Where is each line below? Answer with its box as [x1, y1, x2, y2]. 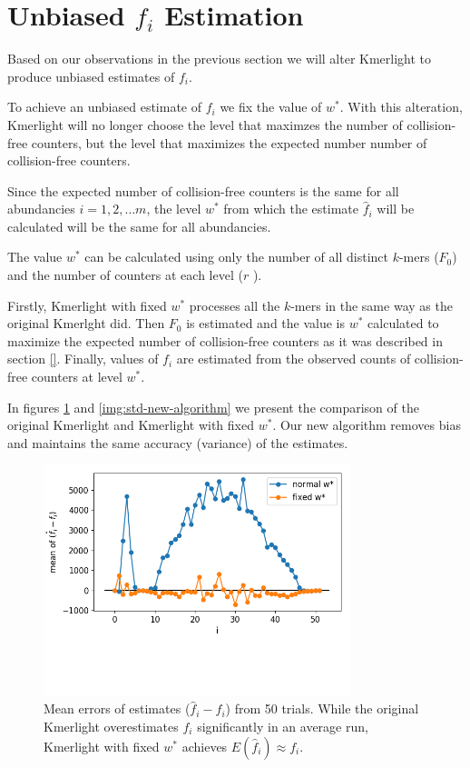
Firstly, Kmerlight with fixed [7, 295, 167, 314]
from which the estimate [223, 199, 358, 218]
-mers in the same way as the [290, 295, 453, 314]
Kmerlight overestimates [44, 716, 179, 735]
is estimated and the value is [186, 314, 346, 333]
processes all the [189, 295, 280, 314]
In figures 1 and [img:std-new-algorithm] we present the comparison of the [7, 397, 419, 416]
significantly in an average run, [197, 716, 368, 735]
